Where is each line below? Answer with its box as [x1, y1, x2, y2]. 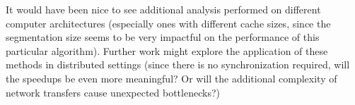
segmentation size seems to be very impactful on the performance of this [6, 30, 320, 44]
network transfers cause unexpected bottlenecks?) [6, 85, 220, 99]
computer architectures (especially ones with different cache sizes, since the [6, 16, 331, 30]
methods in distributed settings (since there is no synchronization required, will [6, 57, 350, 72]
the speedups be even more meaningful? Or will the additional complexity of [6, 70, 337, 85]
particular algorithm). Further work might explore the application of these [6, 43, 328, 58]
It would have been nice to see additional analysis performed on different [6, 2, 321, 16]
